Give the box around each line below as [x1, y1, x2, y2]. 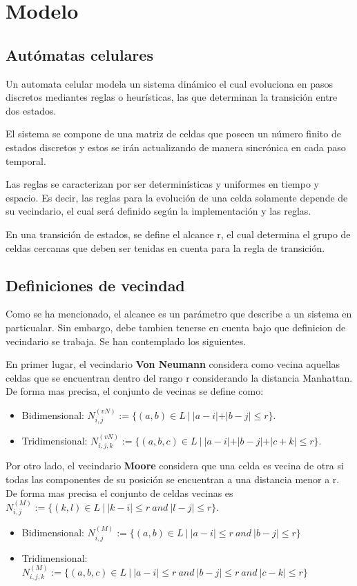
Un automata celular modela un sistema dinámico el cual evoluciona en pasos [6, 76, 333, 90]
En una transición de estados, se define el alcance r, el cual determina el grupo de [6, 226, 351, 241]
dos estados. [6, 103, 57, 117]
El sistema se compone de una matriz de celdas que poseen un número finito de [6, 126, 341, 141]
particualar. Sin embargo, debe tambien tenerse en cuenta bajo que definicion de [6, 320, 346, 334]
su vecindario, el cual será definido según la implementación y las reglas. [6, 204, 311, 218]
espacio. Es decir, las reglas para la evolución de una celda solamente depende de [6, 190, 348, 204]
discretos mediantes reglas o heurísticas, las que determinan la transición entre [6, 90, 338, 104]
